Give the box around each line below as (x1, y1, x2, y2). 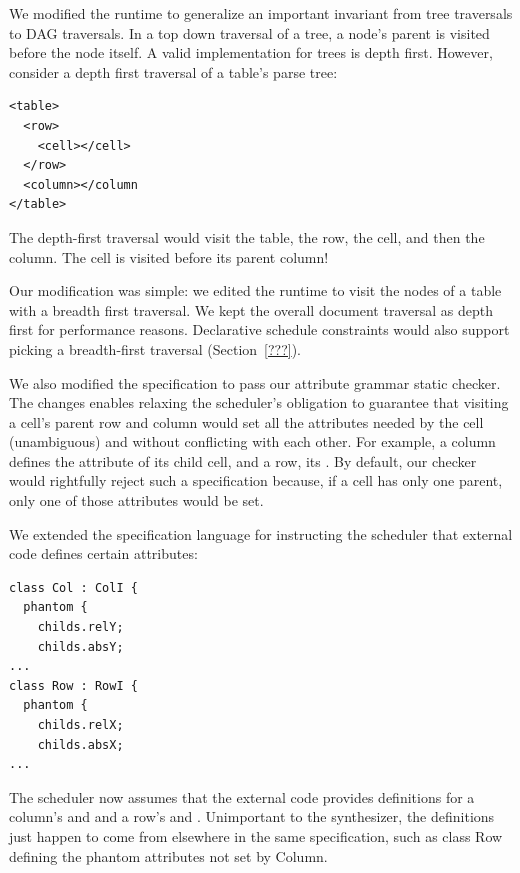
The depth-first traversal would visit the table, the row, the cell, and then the (9, 226, 485, 247)
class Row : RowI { (9, 678, 138, 693)
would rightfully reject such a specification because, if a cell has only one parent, (9, 470, 503, 491)
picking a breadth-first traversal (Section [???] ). (9, 338, 302, 359)
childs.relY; (37, 620, 124, 635)
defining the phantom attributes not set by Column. (9, 845, 328, 866)
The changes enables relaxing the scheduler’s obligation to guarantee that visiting (9, 392, 509, 413)
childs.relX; (37, 718, 124, 732)
